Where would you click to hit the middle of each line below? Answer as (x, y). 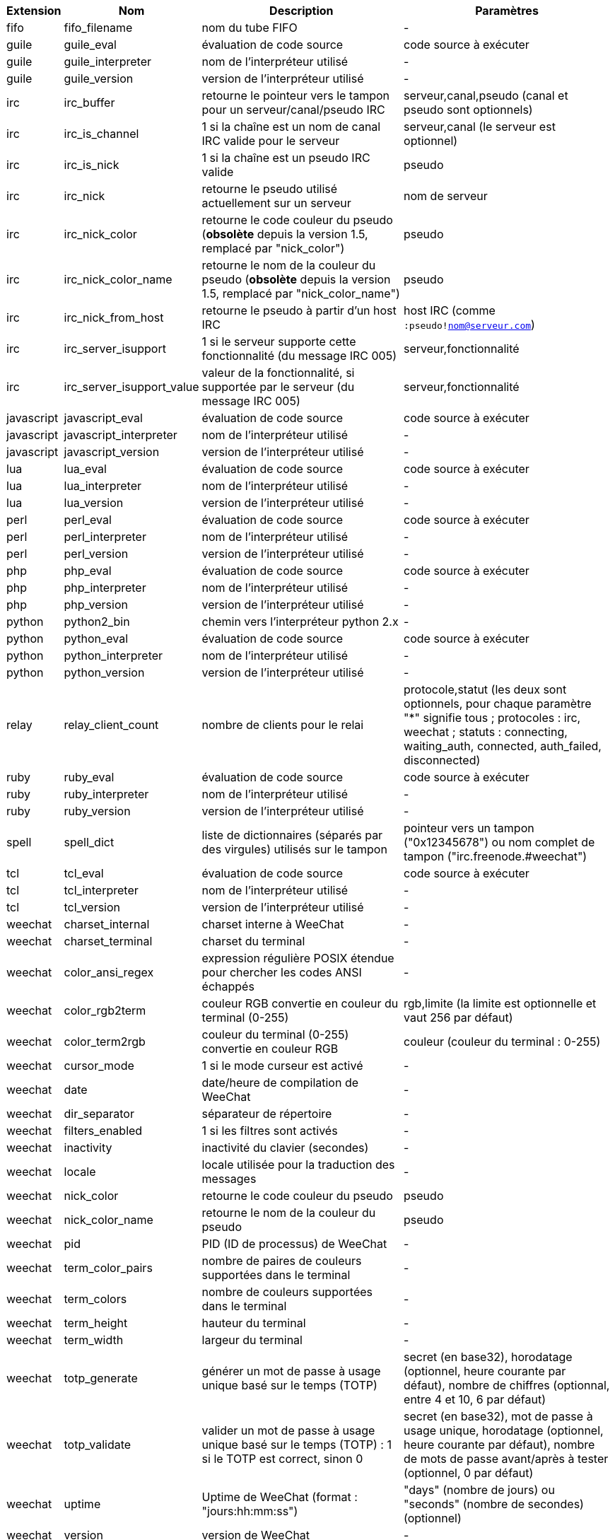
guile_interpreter (108, 62)
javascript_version (112, 452)
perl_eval (88, 520)
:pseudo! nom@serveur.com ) (469, 325)
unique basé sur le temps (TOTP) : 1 (297, 1445)
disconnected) (442, 760)
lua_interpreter (102, 486)
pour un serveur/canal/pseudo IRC (293, 110)
